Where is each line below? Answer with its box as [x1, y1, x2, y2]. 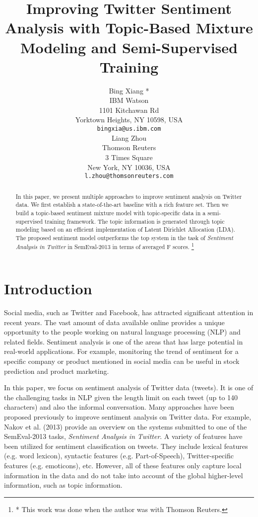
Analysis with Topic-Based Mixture [5, 17, 253, 38]
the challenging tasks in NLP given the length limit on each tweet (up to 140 [4, 392, 238, 402]
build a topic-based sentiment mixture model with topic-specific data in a [15, 208, 206, 217]
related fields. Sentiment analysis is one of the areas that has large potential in [4, 336, 243, 346]
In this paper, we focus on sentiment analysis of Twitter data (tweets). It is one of [4, 382, 254, 393]
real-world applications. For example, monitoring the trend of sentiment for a [4, 346, 239, 356]
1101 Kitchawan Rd [99, 104, 159, 115]
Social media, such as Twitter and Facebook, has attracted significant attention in [4, 307, 254, 318]
